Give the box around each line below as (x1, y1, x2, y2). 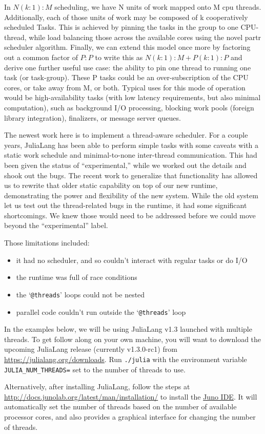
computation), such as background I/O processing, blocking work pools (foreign (4, 102, 254, 112)
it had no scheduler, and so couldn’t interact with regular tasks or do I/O (16, 254, 248, 265)
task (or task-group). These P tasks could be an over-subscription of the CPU (4, 72, 249, 83)
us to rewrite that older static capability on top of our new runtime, (4, 180, 218, 191)
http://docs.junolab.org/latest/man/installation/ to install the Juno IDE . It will (4, 391, 257, 402)
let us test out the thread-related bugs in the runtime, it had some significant (4, 200, 247, 211)
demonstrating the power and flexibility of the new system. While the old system (4, 190, 258, 200)
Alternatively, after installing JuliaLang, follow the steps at (4, 381, 190, 392)
